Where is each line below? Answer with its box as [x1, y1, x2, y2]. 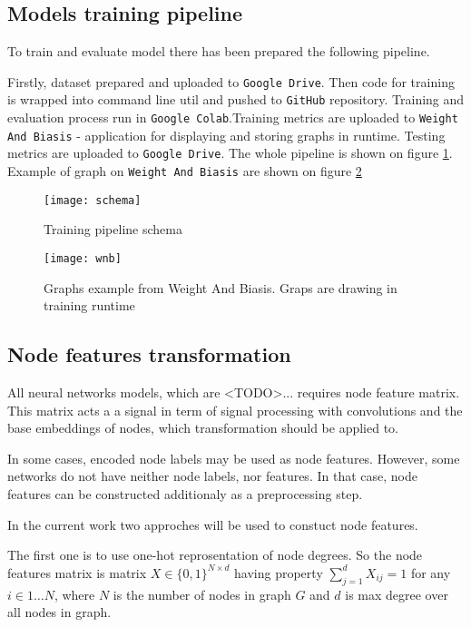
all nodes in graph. [7, 603, 112, 622]
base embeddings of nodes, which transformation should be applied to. [7, 418, 399, 437]
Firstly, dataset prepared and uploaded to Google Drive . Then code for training [7, 72, 455, 91]
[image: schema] [44, 193, 142, 207]
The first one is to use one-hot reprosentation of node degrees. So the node [7, 545, 423, 564]
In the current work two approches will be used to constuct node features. [7, 514, 418, 534]
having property [234, 563, 323, 582]
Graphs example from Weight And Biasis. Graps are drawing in [44, 278, 397, 297]
